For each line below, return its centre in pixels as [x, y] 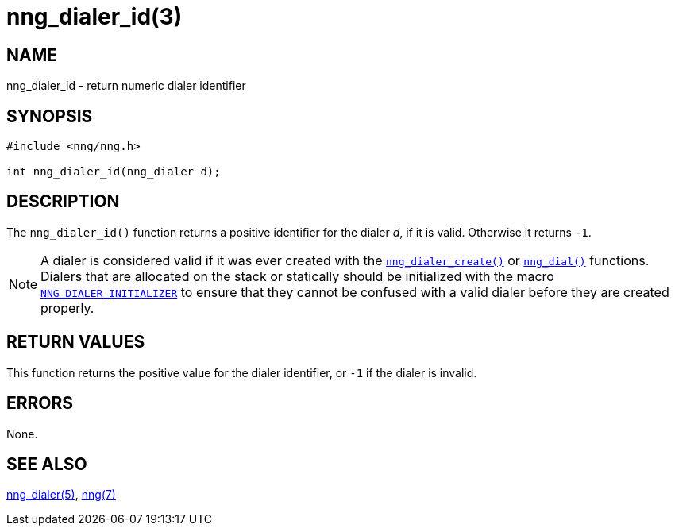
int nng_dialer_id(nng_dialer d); [114, 172]
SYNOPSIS [50, 116]
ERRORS [40, 403]
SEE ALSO [47, 464]
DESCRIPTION [63, 202]
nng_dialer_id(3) [94, 17]
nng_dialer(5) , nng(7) [61, 495]
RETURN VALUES [76, 342]
